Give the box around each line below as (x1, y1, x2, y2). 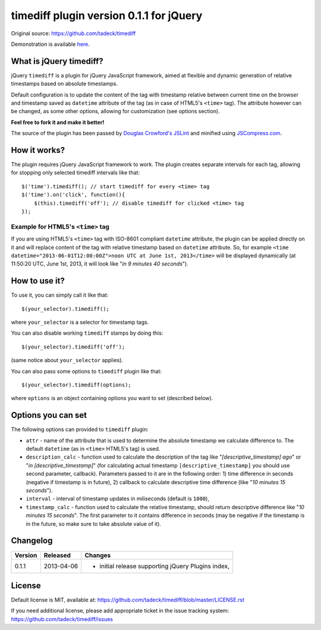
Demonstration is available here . (11, 40, 90, 48)
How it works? (11, 145, 65, 155)
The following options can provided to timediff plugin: (11, 426, 149, 433)
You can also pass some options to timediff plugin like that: (11, 367, 162, 375)
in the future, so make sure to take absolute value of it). (26, 520, 162, 527)
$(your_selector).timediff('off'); (21, 343, 125, 350)
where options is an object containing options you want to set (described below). (11, 395, 213, 402)
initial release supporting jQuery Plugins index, (99, 562, 230, 570)
